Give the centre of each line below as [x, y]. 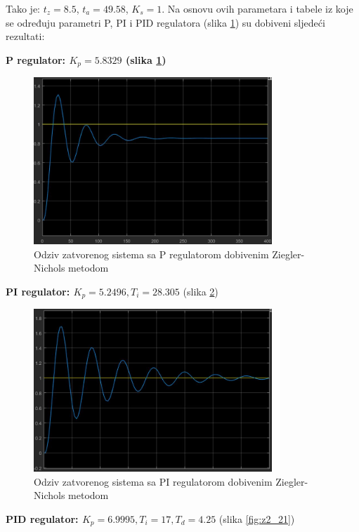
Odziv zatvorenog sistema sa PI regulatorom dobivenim [153, 481]
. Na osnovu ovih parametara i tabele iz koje [257, 8]
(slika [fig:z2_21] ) [257, 518]
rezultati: [25, 36]
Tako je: [23, 8]
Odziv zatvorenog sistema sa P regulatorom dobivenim [151, 254]
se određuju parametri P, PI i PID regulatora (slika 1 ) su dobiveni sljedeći [165, 22]
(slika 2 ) [201, 291]
